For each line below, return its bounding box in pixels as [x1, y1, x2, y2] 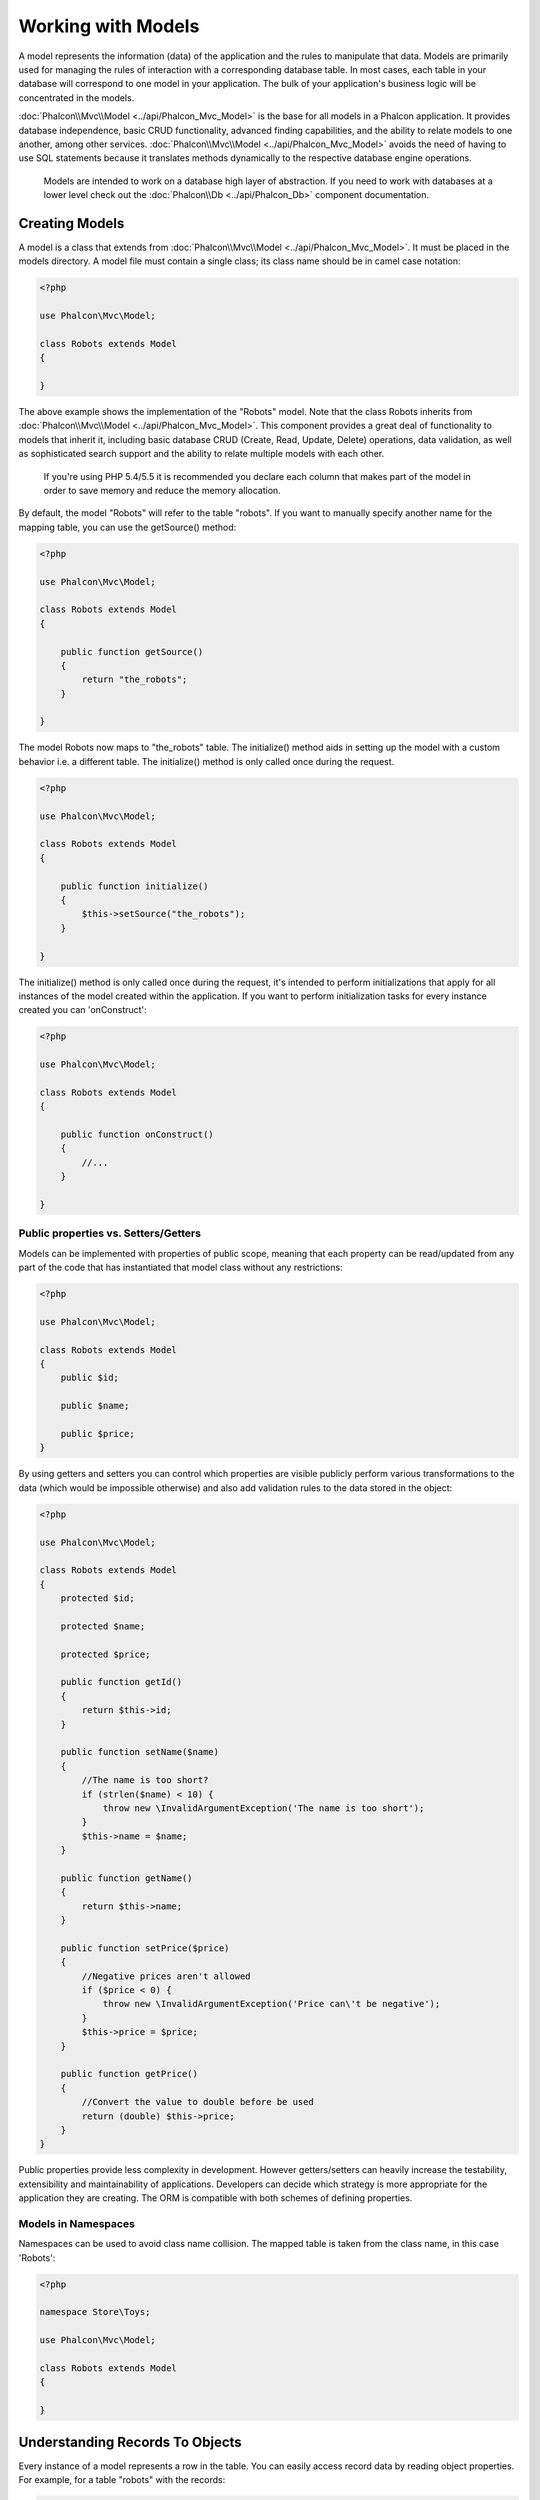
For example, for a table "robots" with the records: [18, 2473, 226, 2485]
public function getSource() [60, 646, 204, 657]
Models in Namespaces [18, 2216, 135, 2230]
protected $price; [60, 1648, 151, 1660]
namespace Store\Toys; [39, 2306, 151, 2318]
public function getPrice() [60, 2068, 199, 2080]
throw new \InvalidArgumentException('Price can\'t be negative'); [102, 1998, 441, 2010]
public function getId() [60, 1676, 183, 1688]
